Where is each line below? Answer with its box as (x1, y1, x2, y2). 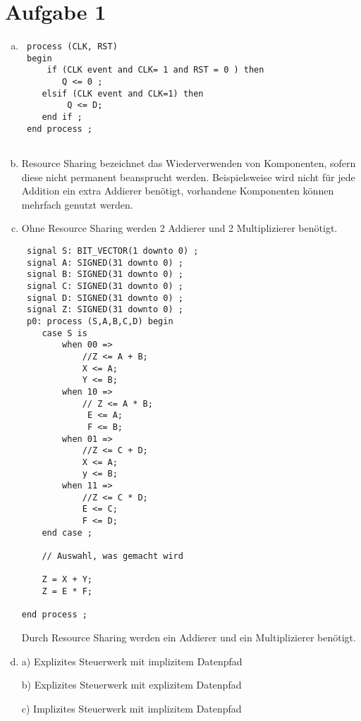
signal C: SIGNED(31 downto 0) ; (26, 281, 183, 291)
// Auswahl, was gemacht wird (42, 551, 183, 562)
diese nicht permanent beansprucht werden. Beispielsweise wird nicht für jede (21, 169, 355, 184)
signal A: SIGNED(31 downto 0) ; (26, 257, 183, 268)
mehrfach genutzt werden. (21, 197, 133, 211)
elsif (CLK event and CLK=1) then (42, 88, 204, 99)
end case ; (42, 527, 93, 538)
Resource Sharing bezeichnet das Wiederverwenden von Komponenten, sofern (21, 156, 356, 171)
